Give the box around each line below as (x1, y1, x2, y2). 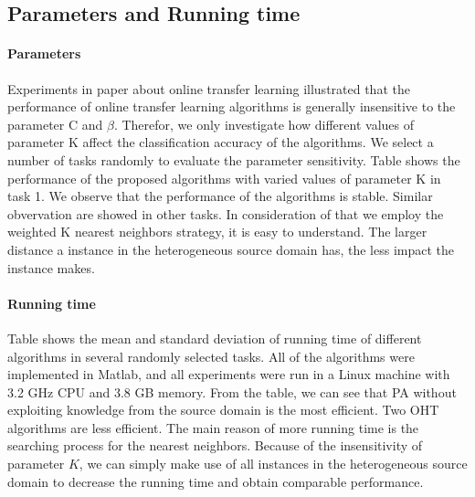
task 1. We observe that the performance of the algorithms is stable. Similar (7, 186, 433, 206)
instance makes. (7, 258, 95, 277)
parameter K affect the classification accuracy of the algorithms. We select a (7, 132, 434, 152)
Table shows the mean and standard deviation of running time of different (7, 328, 422, 347)
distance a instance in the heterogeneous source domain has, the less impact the (7, 239, 455, 259)
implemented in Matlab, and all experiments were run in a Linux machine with (7, 365, 450, 384)
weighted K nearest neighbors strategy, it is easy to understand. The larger (7, 222, 427, 241)
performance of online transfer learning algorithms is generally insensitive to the (7, 97, 456, 116)
